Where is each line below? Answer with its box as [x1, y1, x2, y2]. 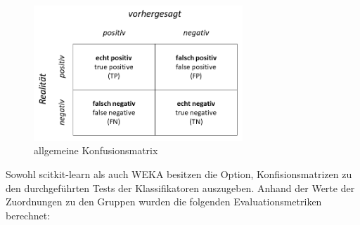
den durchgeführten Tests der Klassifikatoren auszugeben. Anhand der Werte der [6, 180, 355, 195]
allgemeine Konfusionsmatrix [34, 143, 158, 158]
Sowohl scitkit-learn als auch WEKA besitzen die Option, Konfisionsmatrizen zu [6, 166, 352, 181]
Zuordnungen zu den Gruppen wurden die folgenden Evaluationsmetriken [6, 194, 322, 209]
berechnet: [6, 207, 51, 222]
